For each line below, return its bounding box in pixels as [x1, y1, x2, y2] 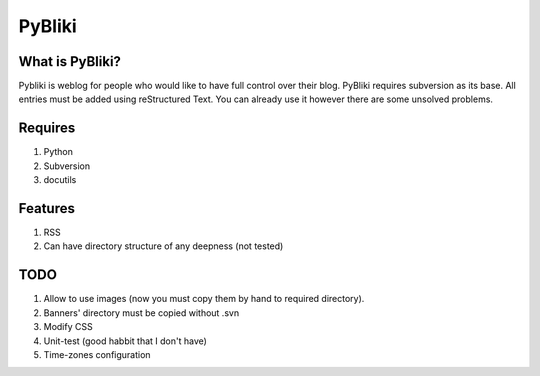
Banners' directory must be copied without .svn [43, 306, 240, 319]
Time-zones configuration [43, 348, 151, 360]
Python [43, 146, 74, 158]
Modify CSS [43, 321, 94, 333]
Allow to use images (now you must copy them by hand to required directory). [43, 293, 365, 305]
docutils [43, 174, 77, 186]
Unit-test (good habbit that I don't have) [43, 335, 207, 347]
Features [18, 200, 75, 217]
